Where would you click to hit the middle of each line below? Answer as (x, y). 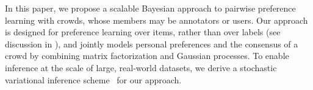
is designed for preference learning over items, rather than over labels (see (143, 32)
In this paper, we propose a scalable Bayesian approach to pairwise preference (150, 8)
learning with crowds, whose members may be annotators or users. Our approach (156, 20)
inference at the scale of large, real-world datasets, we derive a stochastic (141, 67)
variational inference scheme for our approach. (93, 79)
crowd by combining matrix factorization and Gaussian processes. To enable (147, 56)
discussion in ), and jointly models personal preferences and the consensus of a (152, 43)
